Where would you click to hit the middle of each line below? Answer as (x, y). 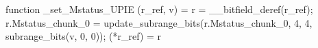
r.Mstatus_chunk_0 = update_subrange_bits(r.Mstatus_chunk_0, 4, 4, (159, 22)
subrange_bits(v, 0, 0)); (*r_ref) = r (84, 36)
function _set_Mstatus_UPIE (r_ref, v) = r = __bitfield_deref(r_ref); (159, 9)
